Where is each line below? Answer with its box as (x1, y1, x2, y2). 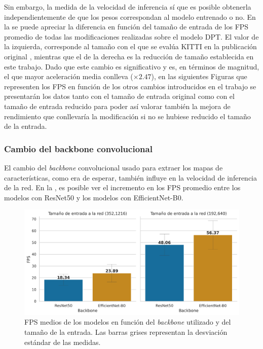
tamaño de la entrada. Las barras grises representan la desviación (24, 326, 228, 337)
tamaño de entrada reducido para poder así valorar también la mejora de (4, 100, 231, 111)
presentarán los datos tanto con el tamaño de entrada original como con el (4, 91, 235, 101)
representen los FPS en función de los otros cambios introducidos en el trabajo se (4, 81, 256, 91)
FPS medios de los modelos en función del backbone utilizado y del (24, 317, 231, 327)
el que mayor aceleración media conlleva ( (4, 71, 133, 82)
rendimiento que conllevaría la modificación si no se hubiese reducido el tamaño (4, 111, 251, 121)
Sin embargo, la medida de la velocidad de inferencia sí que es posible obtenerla (4, 2, 251, 12)
